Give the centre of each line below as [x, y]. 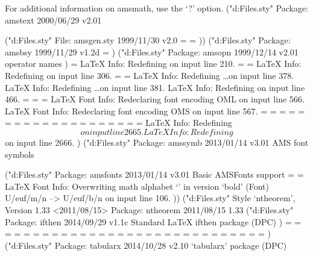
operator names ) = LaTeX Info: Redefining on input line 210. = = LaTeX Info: [153, 64]
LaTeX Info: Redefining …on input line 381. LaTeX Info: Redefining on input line [155, 87]
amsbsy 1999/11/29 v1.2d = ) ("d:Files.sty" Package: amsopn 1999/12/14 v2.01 [152, 52]
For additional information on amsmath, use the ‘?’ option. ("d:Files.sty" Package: [157, 8]
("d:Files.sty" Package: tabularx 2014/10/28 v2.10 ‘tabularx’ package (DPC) [146, 245]
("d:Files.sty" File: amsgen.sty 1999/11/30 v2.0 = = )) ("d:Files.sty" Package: [148, 40]
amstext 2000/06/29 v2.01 [53, 20]
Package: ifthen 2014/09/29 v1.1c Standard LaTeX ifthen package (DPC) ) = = [153, 221]
